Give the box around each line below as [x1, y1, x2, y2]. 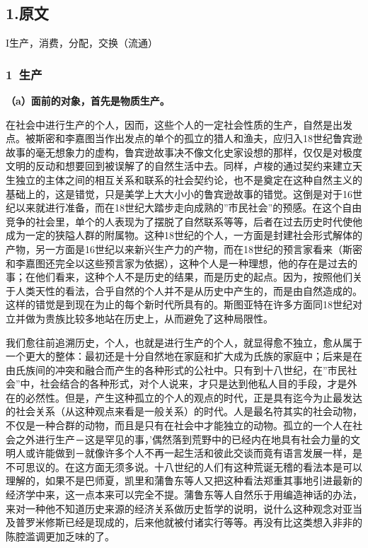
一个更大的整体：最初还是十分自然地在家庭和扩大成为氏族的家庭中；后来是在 [6, 349, 362, 363]
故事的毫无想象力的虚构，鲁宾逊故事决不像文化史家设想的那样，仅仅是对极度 [6, 144, 362, 159]
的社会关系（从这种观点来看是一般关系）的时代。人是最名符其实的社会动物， [6, 404, 362, 419]
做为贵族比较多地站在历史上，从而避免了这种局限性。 [25, 310, 273, 325]
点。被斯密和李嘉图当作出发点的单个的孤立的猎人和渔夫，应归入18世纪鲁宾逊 [6, 131, 362, 146]
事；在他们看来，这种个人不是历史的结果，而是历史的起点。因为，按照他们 [6, 269, 352, 284]
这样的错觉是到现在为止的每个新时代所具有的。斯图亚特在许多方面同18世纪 [6, 297, 352, 312]
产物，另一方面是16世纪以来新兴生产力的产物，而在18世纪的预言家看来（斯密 [6, 241, 362, 256]
